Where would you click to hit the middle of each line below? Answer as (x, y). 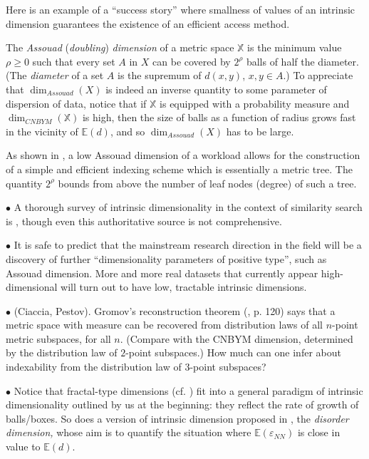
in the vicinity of (42, 131)
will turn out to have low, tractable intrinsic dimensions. (184, 287)
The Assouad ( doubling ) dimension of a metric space (120, 47)
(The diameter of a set (55, 75)
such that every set (74, 61)
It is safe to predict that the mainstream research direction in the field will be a (188, 245)
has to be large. (260, 131)
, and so (128, 131)
